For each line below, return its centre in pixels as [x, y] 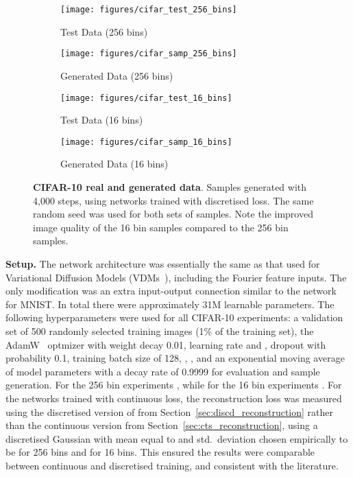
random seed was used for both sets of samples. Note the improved [173, 214]
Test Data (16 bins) [102, 120]
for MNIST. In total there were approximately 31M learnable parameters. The [170, 304]
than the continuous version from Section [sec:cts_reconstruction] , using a [162, 425]
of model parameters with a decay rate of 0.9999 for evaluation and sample [163, 371]
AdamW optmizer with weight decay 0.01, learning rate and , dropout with [166, 344]
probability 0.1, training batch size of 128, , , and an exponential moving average [175, 358]
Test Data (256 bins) [104, 31]
